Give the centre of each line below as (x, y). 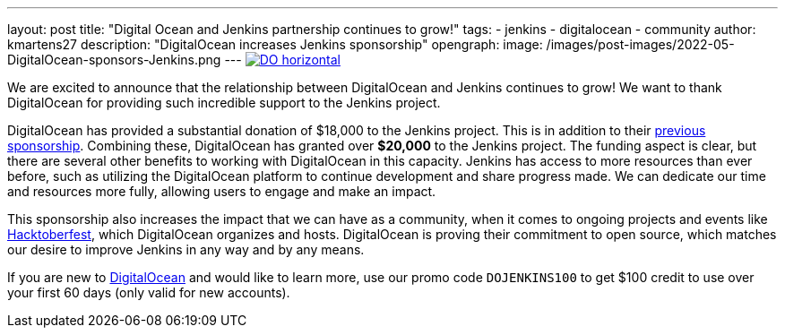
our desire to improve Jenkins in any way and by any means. (186, 249)
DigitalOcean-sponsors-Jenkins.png (114, 60)
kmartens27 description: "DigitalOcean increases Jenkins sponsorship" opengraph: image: (275, 44)
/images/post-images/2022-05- (640, 44)
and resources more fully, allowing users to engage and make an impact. (222, 191)
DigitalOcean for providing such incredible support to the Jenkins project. (224, 103)
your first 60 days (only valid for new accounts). (149, 292)
